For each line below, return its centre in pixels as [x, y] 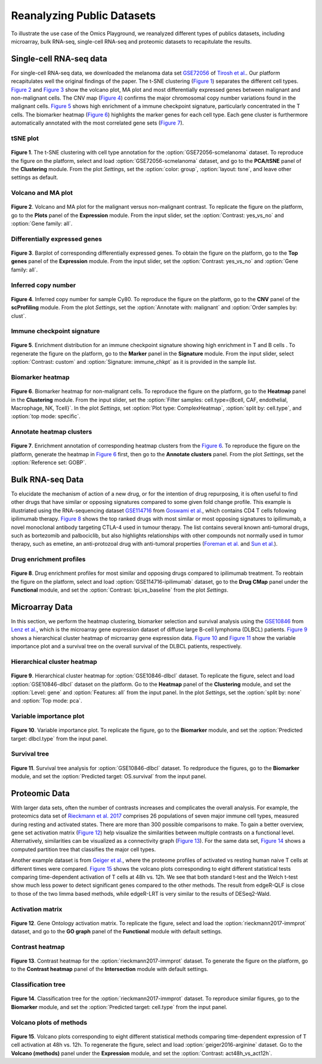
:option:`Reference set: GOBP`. [49, 463]
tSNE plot [25, 138]
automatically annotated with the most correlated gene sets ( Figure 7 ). [97, 123]
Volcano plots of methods [49, 1022]
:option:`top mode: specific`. [46, 416]
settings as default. [35, 177]
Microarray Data [42, 607]
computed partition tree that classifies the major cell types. [83, 849]
